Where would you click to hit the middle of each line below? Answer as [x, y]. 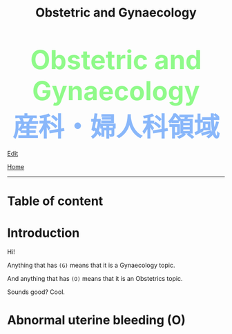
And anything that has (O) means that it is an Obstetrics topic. [95, 279]
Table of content [55, 201]
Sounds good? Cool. [36, 292]
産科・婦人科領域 [116, 127]
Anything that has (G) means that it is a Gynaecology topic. [91, 265]
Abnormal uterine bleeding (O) [97, 320]
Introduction [43, 233]
